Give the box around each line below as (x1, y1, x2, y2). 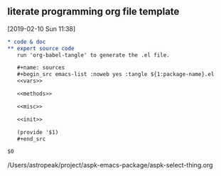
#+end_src (16, 135, 46, 143)
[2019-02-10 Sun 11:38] (7, 24, 76, 33)
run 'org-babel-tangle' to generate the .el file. (16, 51, 171, 59)
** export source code (7, 45, 75, 52)
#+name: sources (16, 64, 65, 72)
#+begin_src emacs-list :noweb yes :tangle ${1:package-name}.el (16, 71, 215, 78)
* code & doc (7, 38, 46, 45)
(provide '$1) (16, 128, 59, 136)
